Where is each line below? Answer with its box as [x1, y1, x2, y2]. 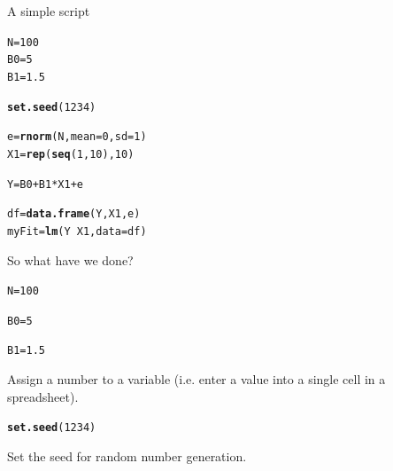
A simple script [7, 2, 90, 20]
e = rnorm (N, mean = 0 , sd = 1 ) [7, 130, 147, 144]
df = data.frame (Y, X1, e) [7, 208, 141, 221]
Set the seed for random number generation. [7, 446, 247, 465]
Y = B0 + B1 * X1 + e [7, 177, 84, 191]
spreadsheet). [7, 387, 79, 405]
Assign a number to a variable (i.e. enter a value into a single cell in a [7, 370, 386, 389]
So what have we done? [7, 250, 134, 269]
